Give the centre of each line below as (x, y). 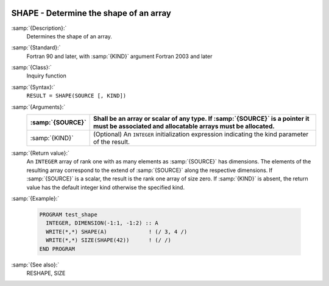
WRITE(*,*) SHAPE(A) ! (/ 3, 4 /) (117, 231)
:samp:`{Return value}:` (41, 153)
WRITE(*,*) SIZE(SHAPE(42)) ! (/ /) (109, 240)
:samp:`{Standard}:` (36, 48)
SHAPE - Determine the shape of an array (91, 13)
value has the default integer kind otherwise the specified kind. (106, 187)
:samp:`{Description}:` (39, 28)
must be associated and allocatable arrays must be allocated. (184, 126)
